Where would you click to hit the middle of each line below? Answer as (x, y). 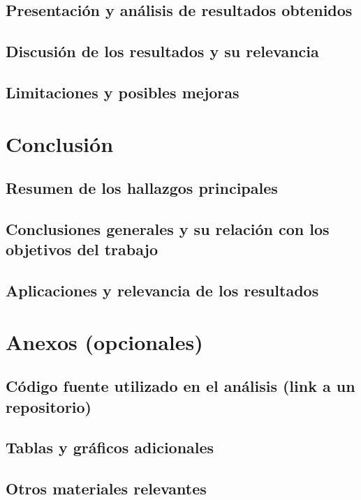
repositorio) (49, 406)
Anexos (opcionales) (104, 341)
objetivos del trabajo (82, 249)
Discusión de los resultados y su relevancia (162, 51)
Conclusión (60, 143)
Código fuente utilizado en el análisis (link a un (180, 386)
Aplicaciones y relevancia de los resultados (162, 290)
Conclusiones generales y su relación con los (168, 228)
